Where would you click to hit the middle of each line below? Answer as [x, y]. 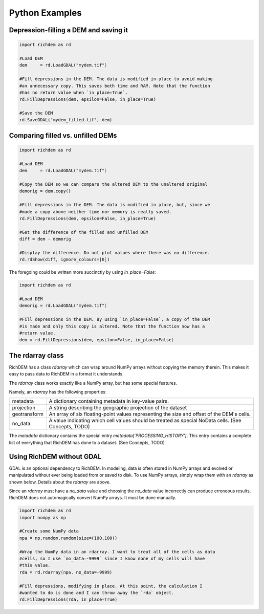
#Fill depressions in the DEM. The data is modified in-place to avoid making [116, 79]
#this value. [35, 565]
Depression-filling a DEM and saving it [68, 30]
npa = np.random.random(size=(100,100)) [68, 538]
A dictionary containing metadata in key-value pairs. [109, 401]
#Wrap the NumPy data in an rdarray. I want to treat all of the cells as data [117, 552]
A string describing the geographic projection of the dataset [118, 408]
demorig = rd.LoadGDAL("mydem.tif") [63, 306]
